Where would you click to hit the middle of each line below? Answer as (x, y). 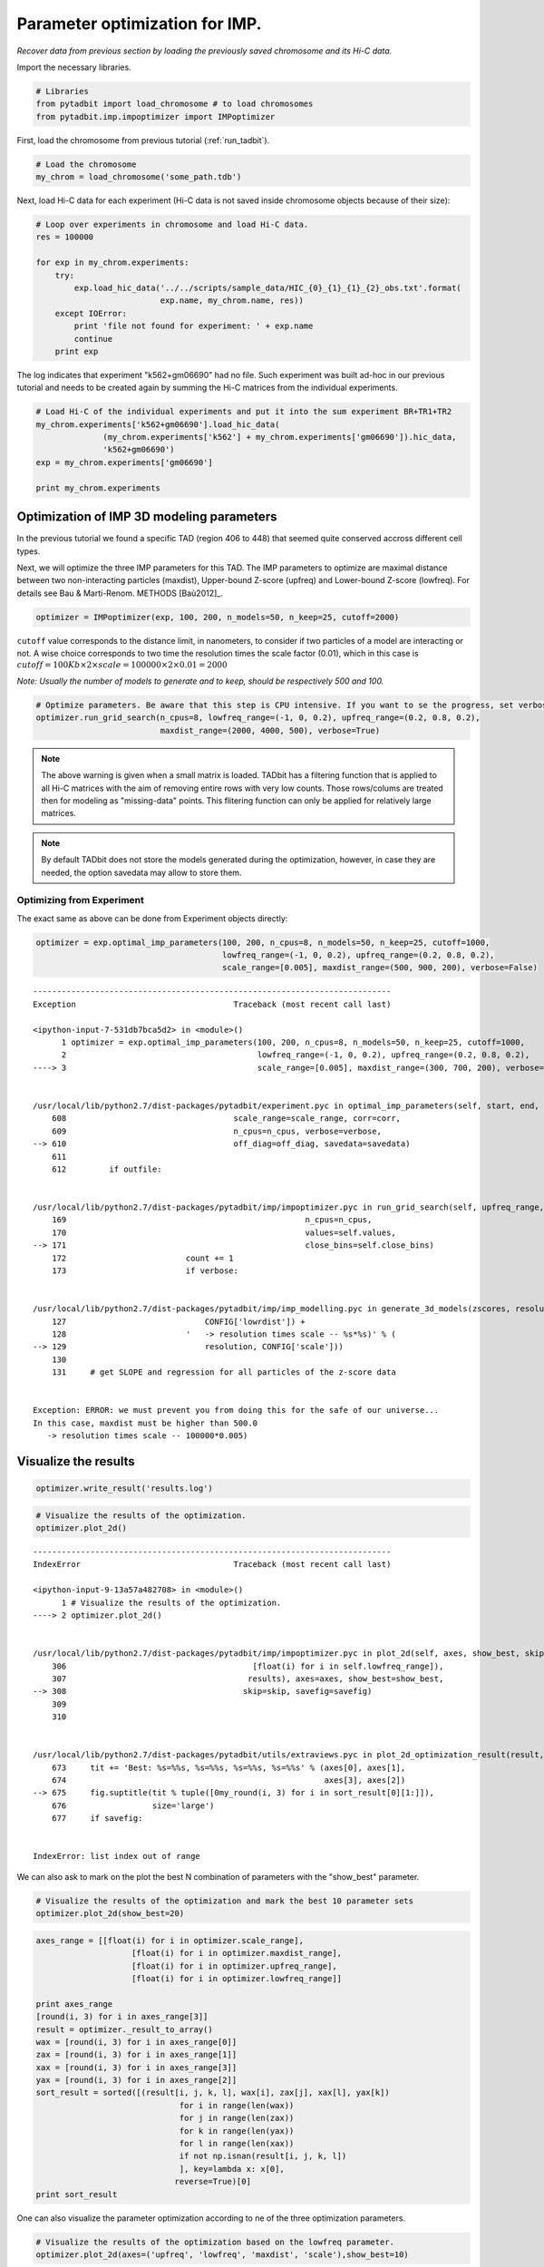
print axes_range (74, 2004)
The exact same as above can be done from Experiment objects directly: (152, 918)
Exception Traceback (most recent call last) (212, 1004)
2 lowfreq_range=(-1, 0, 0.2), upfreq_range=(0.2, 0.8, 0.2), (296, 1055)
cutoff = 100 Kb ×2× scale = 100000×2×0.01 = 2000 (122, 665)
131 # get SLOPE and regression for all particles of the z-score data (223, 1372)
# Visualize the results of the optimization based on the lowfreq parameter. (215, 2242)
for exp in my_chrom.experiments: (112, 263)
